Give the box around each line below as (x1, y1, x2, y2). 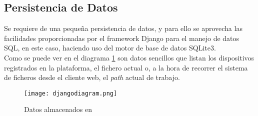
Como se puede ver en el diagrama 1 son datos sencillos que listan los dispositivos (4, 52, 254, 62)
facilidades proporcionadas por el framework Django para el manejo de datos (4, 32, 239, 43)
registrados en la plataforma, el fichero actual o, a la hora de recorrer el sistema (4, 62, 248, 72)
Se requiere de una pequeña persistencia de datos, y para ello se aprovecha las (4, 23, 242, 33)
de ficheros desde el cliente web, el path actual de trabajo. (4, 72, 180, 82)
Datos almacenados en (24, 104, 92, 114)
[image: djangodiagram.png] (24, 89, 117, 97)
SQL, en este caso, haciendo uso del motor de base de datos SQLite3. (4, 42, 216, 53)
